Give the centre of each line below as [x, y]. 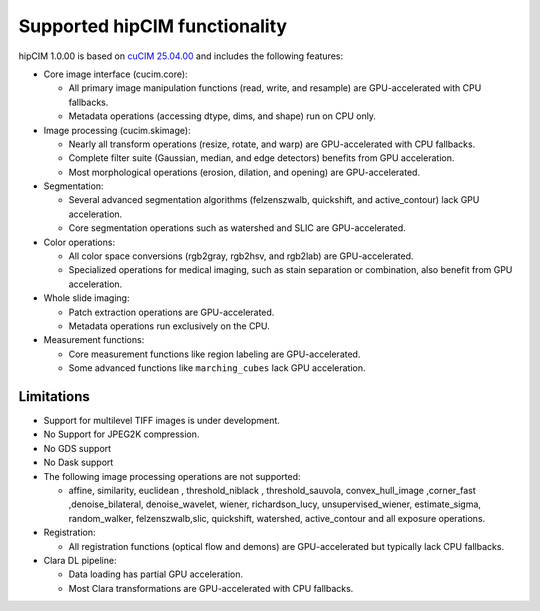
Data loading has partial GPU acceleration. [156, 574]
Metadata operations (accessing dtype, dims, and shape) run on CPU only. [222, 116]
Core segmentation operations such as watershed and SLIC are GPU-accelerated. [237, 228]
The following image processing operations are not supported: [172, 476]
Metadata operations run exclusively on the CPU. [169, 326]
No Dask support [78, 462]
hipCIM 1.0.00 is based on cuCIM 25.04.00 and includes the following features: [181, 56]
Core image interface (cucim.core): [116, 74]
